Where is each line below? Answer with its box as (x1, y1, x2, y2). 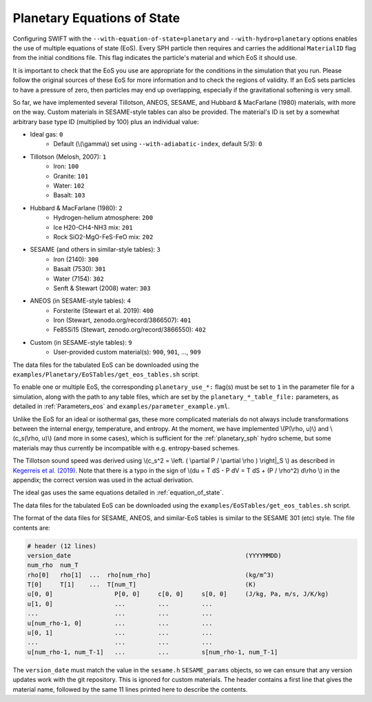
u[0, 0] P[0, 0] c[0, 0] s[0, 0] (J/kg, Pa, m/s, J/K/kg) (27, 590, 329, 598)
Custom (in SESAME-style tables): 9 (30, 338, 132, 346)
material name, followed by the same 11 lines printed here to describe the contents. (12, 685, 248, 693)
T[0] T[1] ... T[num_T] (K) (27, 581, 256, 589)
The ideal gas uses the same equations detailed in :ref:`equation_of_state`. (12, 488, 224, 497)
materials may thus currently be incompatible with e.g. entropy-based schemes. (12, 443, 240, 452)
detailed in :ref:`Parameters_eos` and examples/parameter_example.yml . (12, 402, 230, 410)
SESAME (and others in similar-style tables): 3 (30, 245, 161, 254)
